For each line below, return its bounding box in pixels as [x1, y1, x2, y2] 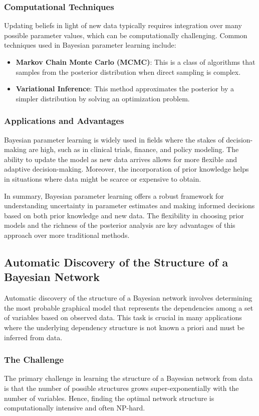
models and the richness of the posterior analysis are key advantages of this [4, 220, 235, 230]
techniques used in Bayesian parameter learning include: [4, 40, 176, 50]
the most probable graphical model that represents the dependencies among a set [4, 302, 253, 313]
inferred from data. [4, 332, 63, 342]
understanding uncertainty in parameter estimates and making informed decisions [4, 200, 255, 211]
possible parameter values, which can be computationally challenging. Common [4, 30, 247, 40]
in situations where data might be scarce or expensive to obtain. [4, 173, 201, 184]
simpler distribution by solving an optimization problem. [16, 93, 190, 103]
